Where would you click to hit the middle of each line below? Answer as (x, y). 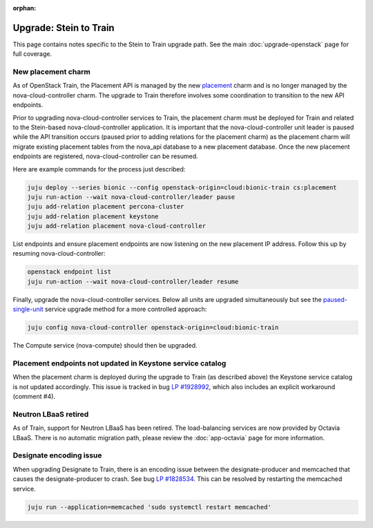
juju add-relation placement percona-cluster (106, 207)
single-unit (28, 309)
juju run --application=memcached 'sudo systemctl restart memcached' (150, 507)
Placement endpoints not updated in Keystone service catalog (119, 363)
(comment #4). (34, 397)
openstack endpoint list (69, 272)
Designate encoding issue (58, 455)
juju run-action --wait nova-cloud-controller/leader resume (133, 281)
